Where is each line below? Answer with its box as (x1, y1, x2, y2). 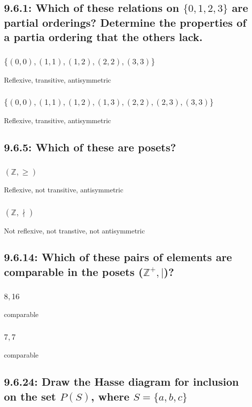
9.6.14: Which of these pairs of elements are (4, 249, 232, 265)
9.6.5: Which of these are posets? (4, 139, 176, 154)
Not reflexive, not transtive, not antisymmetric (4, 225, 145, 235)
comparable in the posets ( (4, 264, 144, 279)
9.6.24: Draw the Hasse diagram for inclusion (4, 374, 239, 389)
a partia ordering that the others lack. (4, 29, 203, 45)
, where (91, 388, 130, 404)
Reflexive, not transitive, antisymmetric (4, 184, 123, 195)
